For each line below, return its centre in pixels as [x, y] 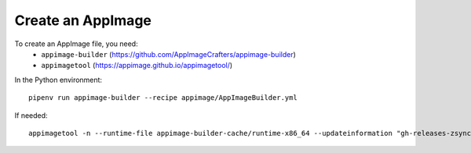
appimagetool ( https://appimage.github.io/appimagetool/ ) [137, 66]
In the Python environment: [58, 80]
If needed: [31, 115]
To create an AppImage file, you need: [76, 44]
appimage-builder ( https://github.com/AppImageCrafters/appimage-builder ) [168, 54]
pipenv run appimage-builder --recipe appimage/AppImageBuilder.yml [163, 98]
